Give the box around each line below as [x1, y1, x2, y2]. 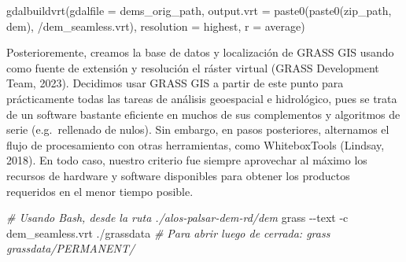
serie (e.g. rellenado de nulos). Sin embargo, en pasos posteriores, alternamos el [6, 121, 389, 138]
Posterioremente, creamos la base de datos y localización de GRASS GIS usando [6, 44, 394, 61]
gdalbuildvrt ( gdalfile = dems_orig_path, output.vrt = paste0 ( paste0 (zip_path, [6, 2, 392, 18]
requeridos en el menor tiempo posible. [6, 183, 194, 199]
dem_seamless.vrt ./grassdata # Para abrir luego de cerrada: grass [6, 224, 330, 241]
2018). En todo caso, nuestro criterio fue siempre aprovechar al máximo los [6, 152, 367, 168]
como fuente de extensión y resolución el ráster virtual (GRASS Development [6, 59, 379, 76]
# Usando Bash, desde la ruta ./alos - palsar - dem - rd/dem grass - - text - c [6, 209, 349, 226]
